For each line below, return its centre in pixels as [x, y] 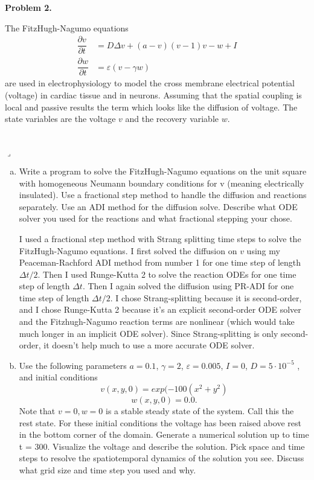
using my [263, 250]
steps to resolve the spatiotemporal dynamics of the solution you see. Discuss [162, 458]
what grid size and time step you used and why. [107, 470]
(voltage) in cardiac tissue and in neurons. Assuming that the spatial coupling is [153, 94]
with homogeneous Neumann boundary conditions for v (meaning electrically [162, 183]
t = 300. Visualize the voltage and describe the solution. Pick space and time [162, 446]
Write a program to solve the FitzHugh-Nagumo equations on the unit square [163, 171]
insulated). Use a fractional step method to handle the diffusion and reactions [163, 195]
